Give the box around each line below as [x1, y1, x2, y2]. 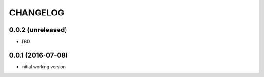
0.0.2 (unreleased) [9, 26, 67, 34]
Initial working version [21, 63, 66, 70]
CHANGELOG [9, 7, 65, 18]
